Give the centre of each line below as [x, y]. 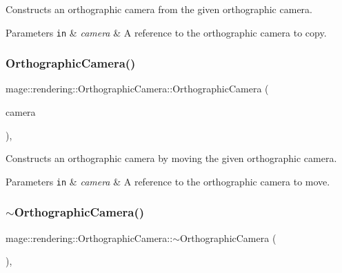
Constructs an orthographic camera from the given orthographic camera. [159, 9]
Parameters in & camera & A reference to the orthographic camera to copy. [166, 32]
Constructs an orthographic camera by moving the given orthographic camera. [171, 158]
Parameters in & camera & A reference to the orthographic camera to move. [168, 181]
